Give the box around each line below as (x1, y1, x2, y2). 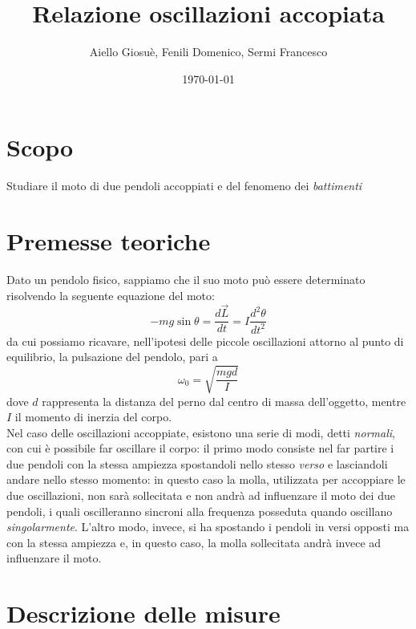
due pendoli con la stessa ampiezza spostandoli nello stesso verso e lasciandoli (6, 455, 388, 472)
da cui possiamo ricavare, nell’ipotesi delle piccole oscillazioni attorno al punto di (6, 332, 404, 349)
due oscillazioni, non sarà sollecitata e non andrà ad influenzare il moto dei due (6, 487, 395, 504)
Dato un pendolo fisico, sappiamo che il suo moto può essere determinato (6, 270, 366, 287)
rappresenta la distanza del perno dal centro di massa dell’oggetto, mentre (42, 392, 406, 409)
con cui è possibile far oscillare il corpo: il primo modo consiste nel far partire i (6, 440, 394, 457)
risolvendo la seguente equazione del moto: (6, 286, 215, 303)
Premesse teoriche (6, 225, 211, 258)
